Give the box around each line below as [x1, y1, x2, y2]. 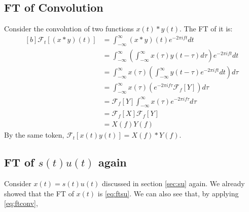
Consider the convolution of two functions [4, 23, 134, 34]
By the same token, [4, 130, 64, 140]
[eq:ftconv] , [4, 198, 38, 208]
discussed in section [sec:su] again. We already [101, 178, 245, 189]
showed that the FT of [4, 188, 74, 198]
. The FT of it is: [179, 23, 233, 34]
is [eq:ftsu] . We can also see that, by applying [97, 188, 239, 198]
